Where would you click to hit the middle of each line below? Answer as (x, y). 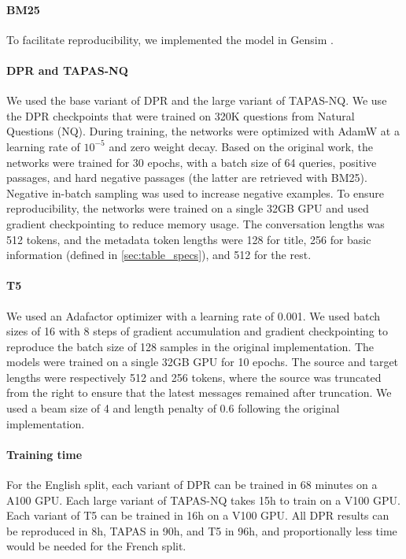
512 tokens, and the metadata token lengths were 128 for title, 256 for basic (189, 239)
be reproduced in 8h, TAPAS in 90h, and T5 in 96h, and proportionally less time (202, 530)
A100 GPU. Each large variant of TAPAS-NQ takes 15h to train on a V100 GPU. (203, 500)
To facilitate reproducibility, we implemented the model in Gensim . (170, 39)
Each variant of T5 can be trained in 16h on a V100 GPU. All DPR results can (198, 515)
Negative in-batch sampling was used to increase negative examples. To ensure (195, 193)
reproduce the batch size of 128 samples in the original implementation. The (190, 346)
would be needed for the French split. (96, 546)
